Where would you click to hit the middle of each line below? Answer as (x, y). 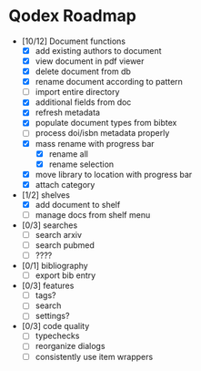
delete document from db (83, 72)
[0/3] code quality (55, 326)
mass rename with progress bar (95, 143)
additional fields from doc (83, 102)
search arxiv (59, 234)
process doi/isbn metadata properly (102, 133)
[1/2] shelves (45, 195)
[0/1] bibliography (55, 266)
